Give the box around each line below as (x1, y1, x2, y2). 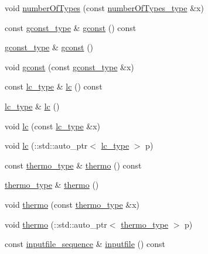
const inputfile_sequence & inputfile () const (5, 238, 166, 250)
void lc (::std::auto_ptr (5, 139, 88, 152)
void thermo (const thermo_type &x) (5, 198, 140, 210)
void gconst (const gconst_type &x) (5, 60, 134, 73)
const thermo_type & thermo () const (5, 159, 142, 171)
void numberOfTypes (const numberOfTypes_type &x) (5, 2, 204, 13)
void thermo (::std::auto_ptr (5, 218, 107, 230)
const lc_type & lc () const (5, 80, 103, 92)
